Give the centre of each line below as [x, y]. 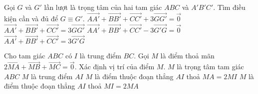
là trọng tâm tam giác [210, 67]
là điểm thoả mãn [187, 56]
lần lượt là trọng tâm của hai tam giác [103, 7]
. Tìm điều [229, 7]
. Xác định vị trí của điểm [115, 67]
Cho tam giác [25, 56]
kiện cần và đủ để [31, 18]
